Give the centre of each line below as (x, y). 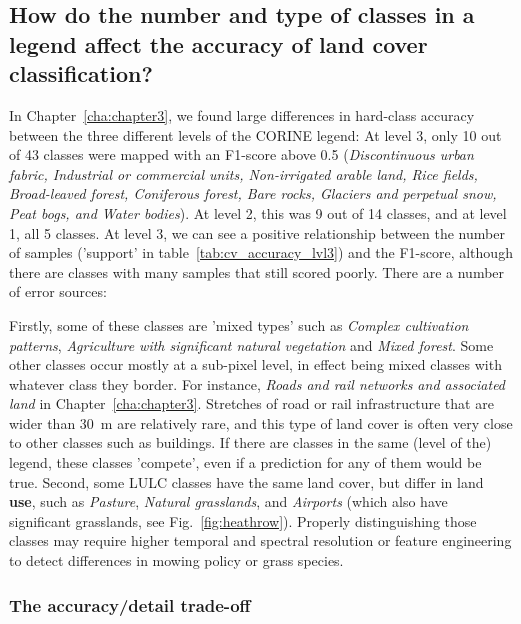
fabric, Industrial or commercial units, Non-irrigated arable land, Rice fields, (243, 173)
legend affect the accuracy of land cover (218, 43)
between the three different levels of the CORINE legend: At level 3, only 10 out (255, 134)
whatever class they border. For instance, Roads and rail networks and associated (257, 383)
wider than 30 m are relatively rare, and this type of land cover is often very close (261, 422)
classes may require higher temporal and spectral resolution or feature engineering (260, 540)
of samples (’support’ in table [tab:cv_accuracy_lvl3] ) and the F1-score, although (261, 252)
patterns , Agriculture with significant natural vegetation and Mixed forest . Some (251, 344)
